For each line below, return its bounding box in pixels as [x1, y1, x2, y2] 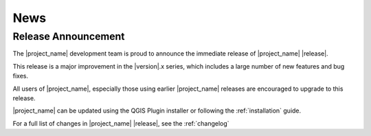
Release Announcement [12, 30, 125, 43]
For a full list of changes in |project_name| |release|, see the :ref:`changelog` [12, 119, 229, 127]
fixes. [12, 72, 29, 80]
